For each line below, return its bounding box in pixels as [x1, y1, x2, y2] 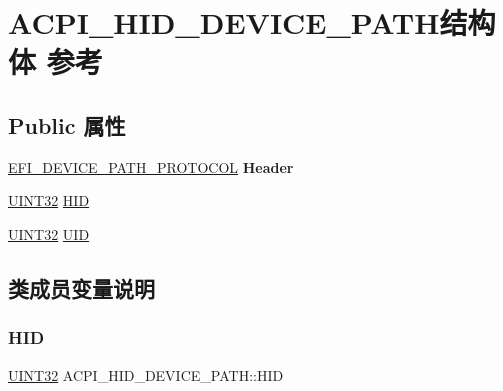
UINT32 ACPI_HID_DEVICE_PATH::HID [8, 364, 284, 385]
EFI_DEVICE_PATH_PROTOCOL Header [8, 156, 294, 177]
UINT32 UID [8, 223, 90, 244]
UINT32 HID [8, 190, 90, 211]
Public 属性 [8, 109, 126, 140]
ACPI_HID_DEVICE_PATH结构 [8, 2, 496, 43]
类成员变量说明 [8, 272, 155, 303]
